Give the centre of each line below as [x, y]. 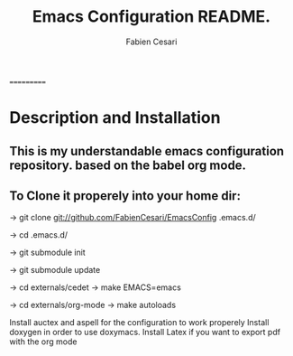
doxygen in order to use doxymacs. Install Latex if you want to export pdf [145, 333]
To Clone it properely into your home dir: [125, 196]
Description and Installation [115, 118]
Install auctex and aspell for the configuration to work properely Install [139, 323]
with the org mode [43, 342]
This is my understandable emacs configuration [147, 151]
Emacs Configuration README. [151, 17]
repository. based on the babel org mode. [128, 165]
